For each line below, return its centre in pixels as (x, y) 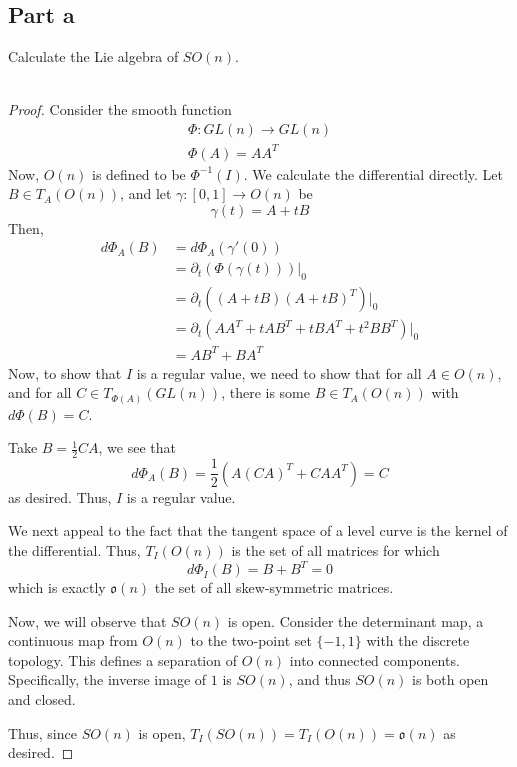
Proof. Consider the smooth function (120, 109)
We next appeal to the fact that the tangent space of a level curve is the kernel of (258, 530)
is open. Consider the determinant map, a (355, 620)
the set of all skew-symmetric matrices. (274, 587)
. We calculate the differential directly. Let (373, 173)
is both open (450, 679)
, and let (146, 193)
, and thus (319, 679)
